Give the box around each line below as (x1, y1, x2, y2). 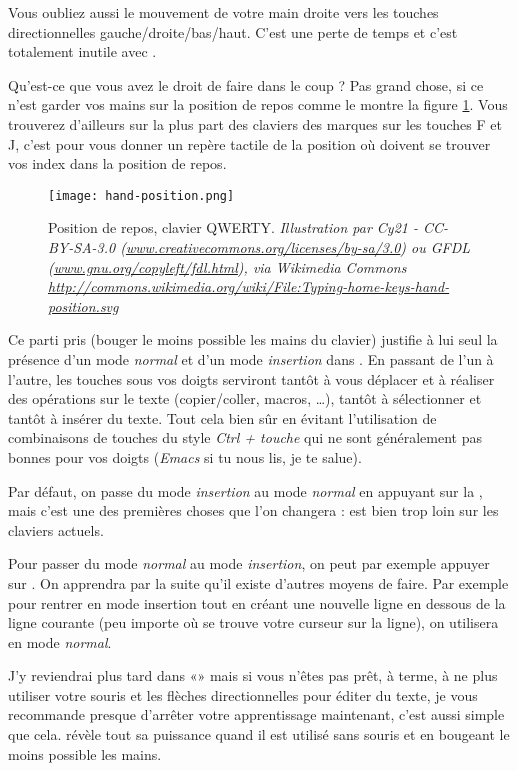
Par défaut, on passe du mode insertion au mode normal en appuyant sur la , (8, 480, 483, 501)
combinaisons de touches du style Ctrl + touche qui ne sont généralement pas (8, 427, 483, 448)
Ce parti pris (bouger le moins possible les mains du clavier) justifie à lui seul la (8, 329, 498, 350)
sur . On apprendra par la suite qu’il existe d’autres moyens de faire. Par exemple (8, 572, 509, 593)
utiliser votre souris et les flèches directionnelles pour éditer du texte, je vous (8, 684, 478, 705)
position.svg (48, 295, 119, 316)
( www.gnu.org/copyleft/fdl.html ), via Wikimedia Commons (48, 256, 407, 277)
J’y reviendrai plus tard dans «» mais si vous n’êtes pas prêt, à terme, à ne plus (8, 665, 498, 686)
